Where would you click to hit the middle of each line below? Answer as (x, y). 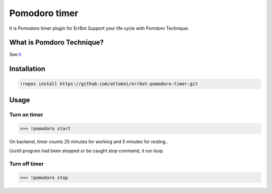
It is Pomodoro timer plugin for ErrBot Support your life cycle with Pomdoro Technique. (99, 28)
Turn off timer (26, 164)
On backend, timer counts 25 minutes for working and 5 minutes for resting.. (89, 142)
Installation (27, 69)
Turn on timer (26, 114)
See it (15, 54)
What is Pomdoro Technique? (57, 43)
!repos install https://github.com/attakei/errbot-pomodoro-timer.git (109, 84)
